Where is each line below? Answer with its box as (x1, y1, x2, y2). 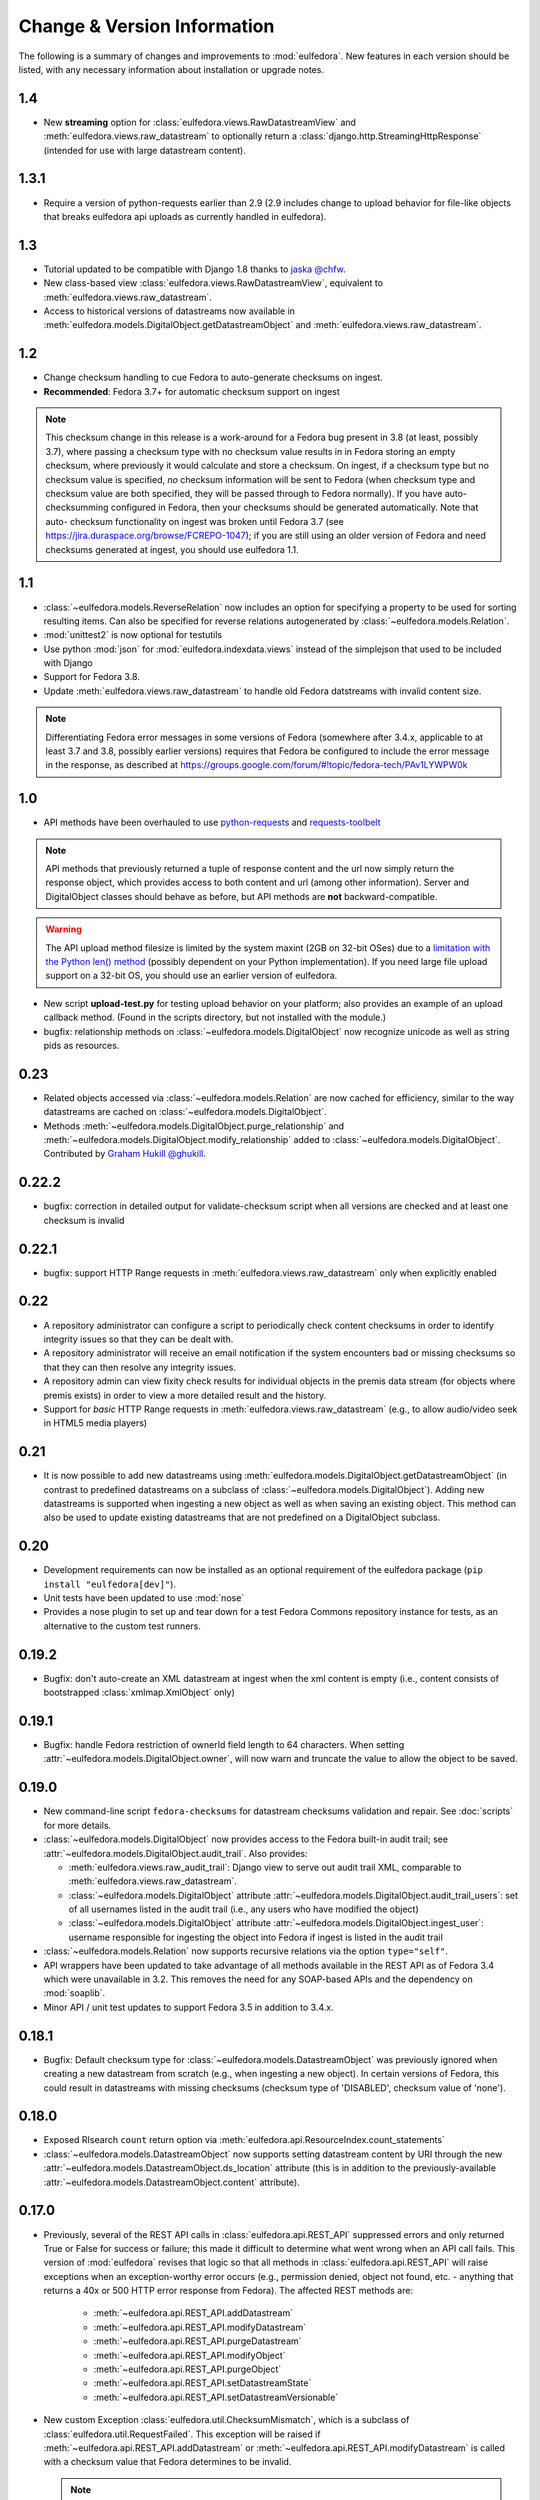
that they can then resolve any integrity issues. (43, 1361, 237, 1373)
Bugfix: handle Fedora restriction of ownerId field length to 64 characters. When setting (43, 1739, 405, 1751)
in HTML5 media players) (43, 1417, 148, 1429)
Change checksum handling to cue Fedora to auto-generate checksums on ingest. (43, 371, 384, 384)
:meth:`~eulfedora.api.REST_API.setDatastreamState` (93, 2377, 312, 2389)
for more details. (43, 1819, 112, 1831)
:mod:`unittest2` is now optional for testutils (43, 629, 223, 641)
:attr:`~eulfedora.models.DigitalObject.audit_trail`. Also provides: (43, 1847, 309, 1859)
